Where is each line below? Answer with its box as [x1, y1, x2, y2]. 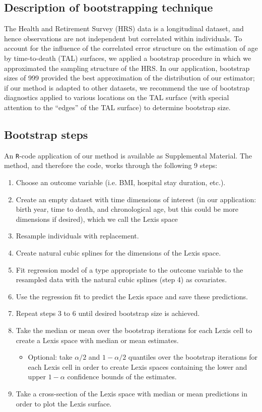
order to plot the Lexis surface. [16, 398, 112, 408]
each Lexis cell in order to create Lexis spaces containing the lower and [28, 361, 247, 372]
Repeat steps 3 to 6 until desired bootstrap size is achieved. [16, 308, 200, 318]
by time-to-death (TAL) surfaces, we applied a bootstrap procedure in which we [4, 52, 251, 63]
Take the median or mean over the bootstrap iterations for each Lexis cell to [16, 324, 252, 335]
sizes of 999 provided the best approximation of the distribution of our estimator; [4, 72, 255, 83]
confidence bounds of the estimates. [67, 371, 177, 382]
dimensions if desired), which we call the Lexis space [16, 213, 178, 224]
